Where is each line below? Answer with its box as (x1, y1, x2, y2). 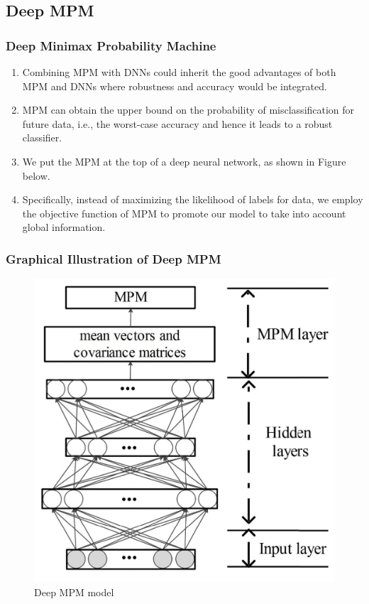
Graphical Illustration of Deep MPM (6, 249, 221, 267)
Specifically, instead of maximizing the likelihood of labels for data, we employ (22, 192, 363, 207)
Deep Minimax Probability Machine (6, 36, 216, 54)
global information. (22, 220, 106, 234)
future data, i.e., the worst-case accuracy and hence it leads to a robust (22, 116, 333, 131)
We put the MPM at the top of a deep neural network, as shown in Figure (22, 153, 346, 168)
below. (22, 168, 50, 183)
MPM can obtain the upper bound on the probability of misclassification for (22, 102, 355, 117)
